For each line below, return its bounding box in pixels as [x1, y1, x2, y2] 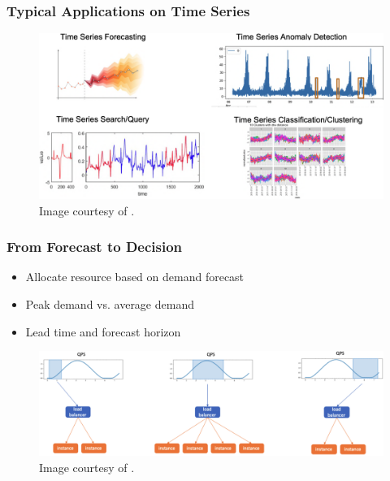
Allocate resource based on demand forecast [25, 268, 245, 285]
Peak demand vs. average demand [25, 295, 194, 312]
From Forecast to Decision [6, 236, 183, 257]
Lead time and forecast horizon [25, 323, 181, 340]
